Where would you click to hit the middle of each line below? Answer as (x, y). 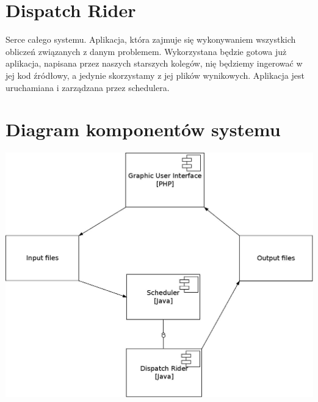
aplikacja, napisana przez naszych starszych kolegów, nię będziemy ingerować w (154, 63)
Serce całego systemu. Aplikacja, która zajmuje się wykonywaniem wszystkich (151, 39)
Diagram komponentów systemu (143, 129)
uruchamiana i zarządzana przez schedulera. (88, 87)
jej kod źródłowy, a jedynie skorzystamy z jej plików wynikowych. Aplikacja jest (155, 75)
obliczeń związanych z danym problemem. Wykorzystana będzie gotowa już (146, 51)
